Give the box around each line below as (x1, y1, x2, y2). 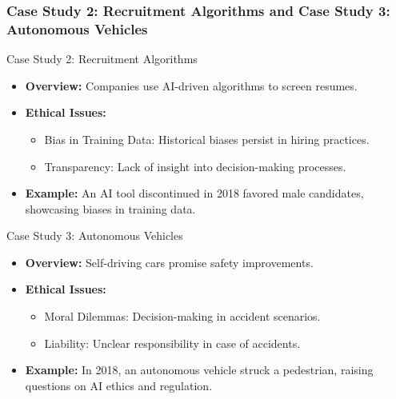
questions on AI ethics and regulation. (25, 377, 213, 393)
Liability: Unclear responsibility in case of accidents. (44, 334, 301, 351)
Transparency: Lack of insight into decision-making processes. (44, 158, 346, 174)
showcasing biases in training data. (25, 200, 196, 217)
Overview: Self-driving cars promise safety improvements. (25, 253, 314, 270)
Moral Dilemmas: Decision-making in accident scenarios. (44, 308, 321, 325)
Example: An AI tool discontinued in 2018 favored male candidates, (25, 185, 364, 201)
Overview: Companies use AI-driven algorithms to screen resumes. (25, 77, 358, 94)
